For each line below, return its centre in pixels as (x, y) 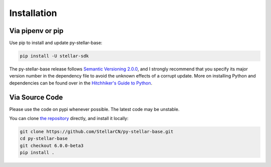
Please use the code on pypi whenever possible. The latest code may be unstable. (94, 109)
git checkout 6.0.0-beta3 (52, 145)
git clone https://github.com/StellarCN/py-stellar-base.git (97, 132)
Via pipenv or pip (36, 31)
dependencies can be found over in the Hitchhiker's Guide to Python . (81, 83)
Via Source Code (36, 97)
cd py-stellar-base (44, 138)
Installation (33, 13)
